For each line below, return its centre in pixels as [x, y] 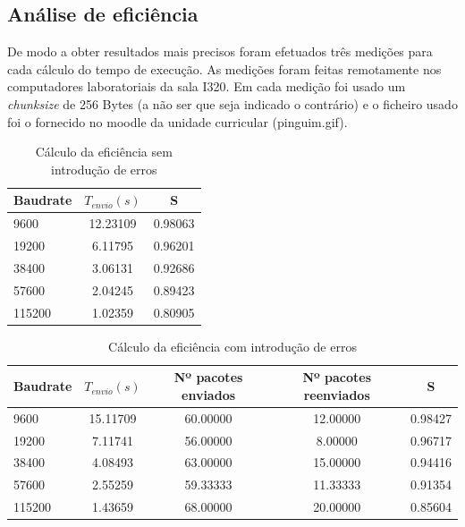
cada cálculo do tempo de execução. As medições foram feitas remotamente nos [224, 68]
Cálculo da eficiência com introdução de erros [232, 346]
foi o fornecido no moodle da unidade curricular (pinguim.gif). [178, 121]
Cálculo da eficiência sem [104, 152]
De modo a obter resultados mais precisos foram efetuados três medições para [220, 51]
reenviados [337, 394]
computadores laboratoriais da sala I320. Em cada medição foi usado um [207, 86]
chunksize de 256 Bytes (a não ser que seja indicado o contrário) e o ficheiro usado [232, 103]
